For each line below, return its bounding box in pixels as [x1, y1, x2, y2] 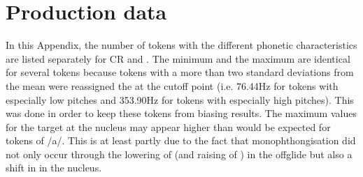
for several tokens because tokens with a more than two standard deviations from [6, 65, 354, 79]
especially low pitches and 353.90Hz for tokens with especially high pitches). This [6, 92, 354, 107]
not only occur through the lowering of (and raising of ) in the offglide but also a [6, 146, 353, 161]
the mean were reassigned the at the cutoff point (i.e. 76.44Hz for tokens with [6, 78, 339, 93]
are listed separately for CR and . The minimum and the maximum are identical [6, 51, 350, 66]
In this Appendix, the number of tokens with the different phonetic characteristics [6, 38, 357, 52]
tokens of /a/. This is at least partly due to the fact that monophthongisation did [6, 133, 356, 148]
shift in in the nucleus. [6, 160, 102, 175]
